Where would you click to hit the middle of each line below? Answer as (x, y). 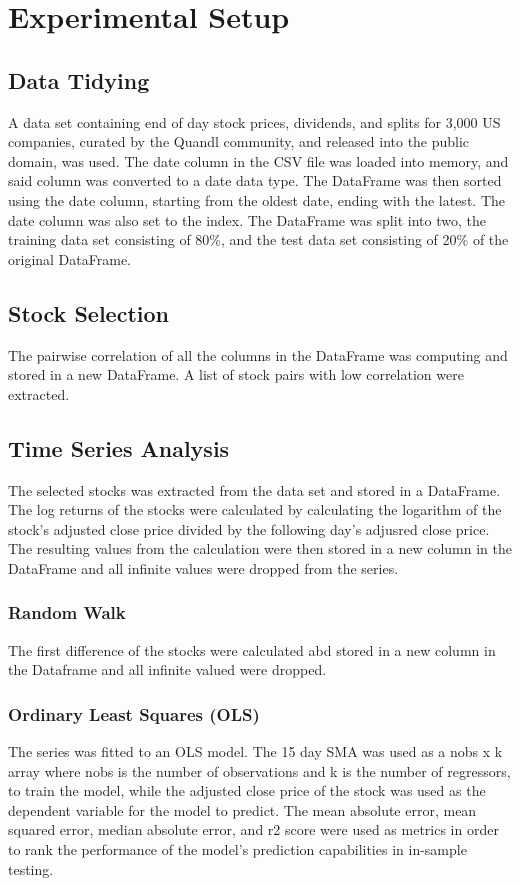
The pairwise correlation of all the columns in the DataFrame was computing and (258, 354)
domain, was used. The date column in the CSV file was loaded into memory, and (258, 160)
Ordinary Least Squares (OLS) (134, 713)
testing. (31, 868)
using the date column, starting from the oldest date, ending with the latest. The (256, 199)
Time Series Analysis (119, 447)
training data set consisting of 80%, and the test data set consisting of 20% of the (258, 239)
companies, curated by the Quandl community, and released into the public (239, 141)
